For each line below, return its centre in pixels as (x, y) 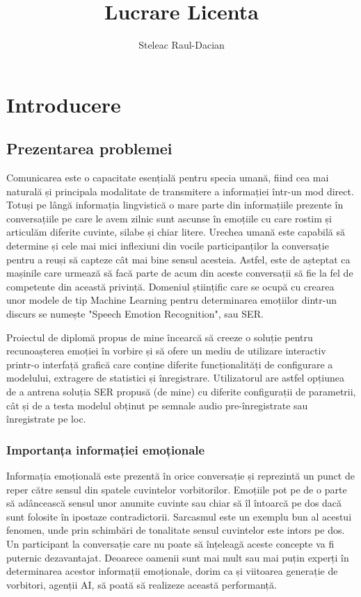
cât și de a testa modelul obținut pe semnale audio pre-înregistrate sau (157, 405)
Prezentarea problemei (89, 148)
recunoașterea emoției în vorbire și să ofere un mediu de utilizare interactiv (166, 351)
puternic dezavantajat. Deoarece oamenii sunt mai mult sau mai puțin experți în (178, 557)
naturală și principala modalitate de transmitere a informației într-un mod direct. (180, 191)
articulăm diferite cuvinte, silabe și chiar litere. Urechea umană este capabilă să (176, 232)
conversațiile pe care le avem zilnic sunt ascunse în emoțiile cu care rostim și (169, 218)
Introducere (64, 104)
